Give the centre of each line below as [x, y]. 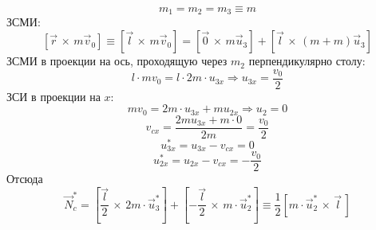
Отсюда [25, 179]
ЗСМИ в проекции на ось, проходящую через [117, 61]
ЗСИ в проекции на [53, 96]
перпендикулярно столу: [307, 61]
